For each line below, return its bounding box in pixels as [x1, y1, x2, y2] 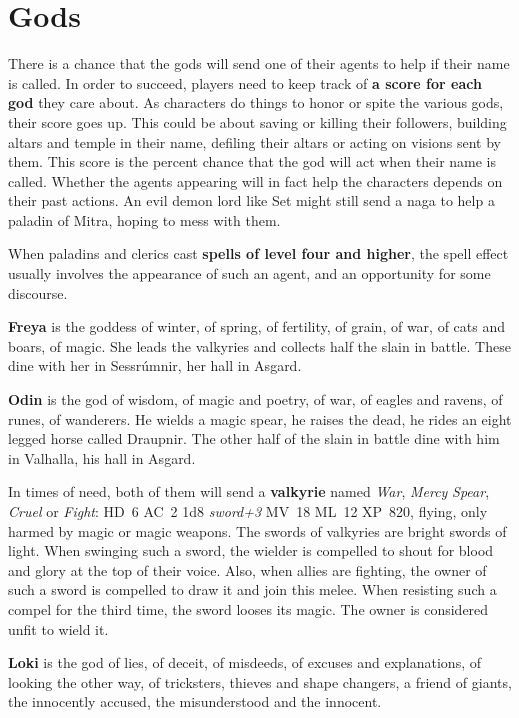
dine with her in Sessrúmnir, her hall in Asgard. [8, 355, 302, 376]
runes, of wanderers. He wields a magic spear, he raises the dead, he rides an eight [8, 408, 512, 429]
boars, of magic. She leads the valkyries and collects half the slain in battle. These [8, 335, 511, 356]
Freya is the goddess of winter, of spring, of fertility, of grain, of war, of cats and [8, 316, 506, 337]
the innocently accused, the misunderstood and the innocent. [8, 691, 382, 712]
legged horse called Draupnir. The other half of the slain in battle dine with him [8, 428, 500, 449]
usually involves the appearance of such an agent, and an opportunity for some [8, 263, 491, 284]
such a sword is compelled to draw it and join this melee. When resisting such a [8, 579, 497, 600]
